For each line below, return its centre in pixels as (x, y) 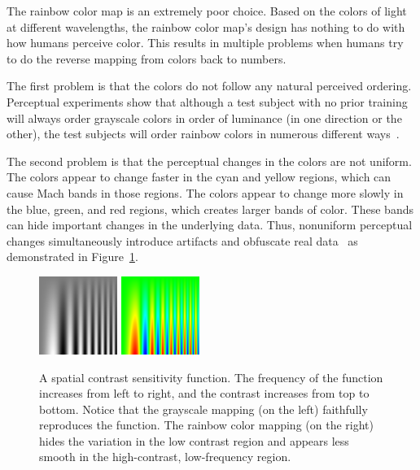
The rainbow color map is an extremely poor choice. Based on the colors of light (207, 11)
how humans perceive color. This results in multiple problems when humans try (205, 43)
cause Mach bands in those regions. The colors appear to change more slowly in (205, 192)
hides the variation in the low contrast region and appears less (194, 440)
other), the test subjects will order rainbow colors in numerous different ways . (203, 134)
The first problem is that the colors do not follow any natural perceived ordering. (209, 86)
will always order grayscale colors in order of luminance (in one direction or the (204, 117)
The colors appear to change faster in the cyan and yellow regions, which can (199, 177)
